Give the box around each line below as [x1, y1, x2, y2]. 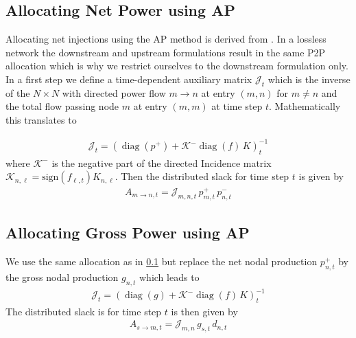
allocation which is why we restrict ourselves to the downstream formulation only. [5, 58, 348, 73]
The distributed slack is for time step [5, 304, 162, 318]
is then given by [171, 304, 238, 318]
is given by [298, 169, 344, 183]
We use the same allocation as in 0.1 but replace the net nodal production [5, 253, 318, 268]
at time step [211, 99, 263, 113]
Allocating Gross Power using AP [5, 222, 250, 243]
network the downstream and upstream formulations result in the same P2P [5, 45, 326, 59]
